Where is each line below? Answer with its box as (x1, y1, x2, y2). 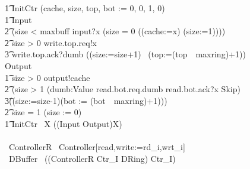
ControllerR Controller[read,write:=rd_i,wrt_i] (8, 141, 185, 153)
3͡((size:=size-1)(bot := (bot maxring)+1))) (5, 94, 167, 106)
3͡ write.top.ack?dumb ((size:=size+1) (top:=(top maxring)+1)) (5, 48, 246, 60)
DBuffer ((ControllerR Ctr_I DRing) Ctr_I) (8, 152, 176, 164)
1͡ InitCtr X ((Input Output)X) (5, 117, 122, 129)
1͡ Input (5, 13, 32, 25)
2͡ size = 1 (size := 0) (5, 106, 82, 118)
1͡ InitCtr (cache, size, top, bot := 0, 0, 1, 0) (5, 2, 165, 14)
